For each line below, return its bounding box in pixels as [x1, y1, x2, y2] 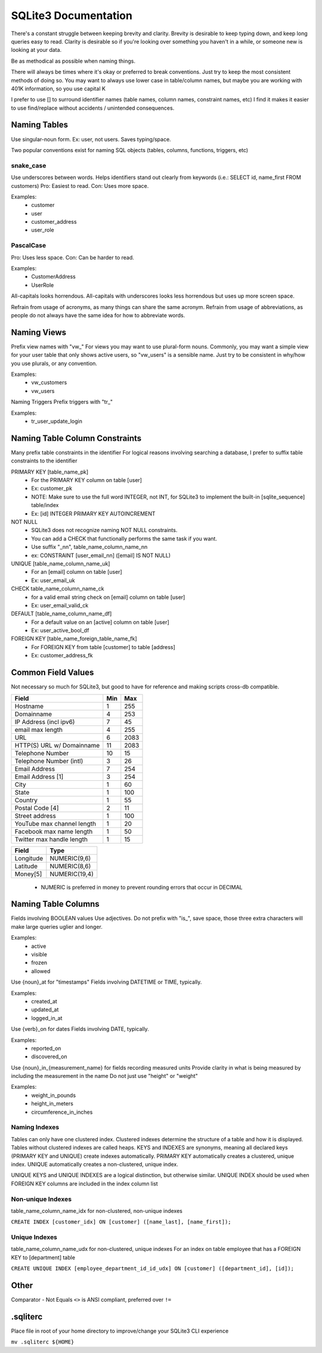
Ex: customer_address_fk [31, 652, 93, 659]
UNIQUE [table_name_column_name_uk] [11, 560, 110, 567]
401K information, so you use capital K [11, 85, 106, 92]
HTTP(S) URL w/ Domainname [14, 741, 100, 749]
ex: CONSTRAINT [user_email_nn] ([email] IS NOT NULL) [31, 552, 171, 559]
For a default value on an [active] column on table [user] [31, 618, 169, 626]
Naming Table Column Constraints [11, 433, 142, 443]
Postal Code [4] [14, 804, 59, 812]
